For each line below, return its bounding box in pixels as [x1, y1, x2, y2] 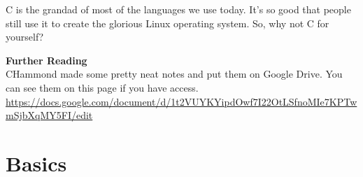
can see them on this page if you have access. [6, 80, 199, 94]
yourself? [6, 29, 44, 44]
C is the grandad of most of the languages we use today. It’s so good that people [6, 2, 351, 16]
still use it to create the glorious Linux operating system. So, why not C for [6, 15, 329, 30]
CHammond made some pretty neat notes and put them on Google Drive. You [6, 66, 343, 81]
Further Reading [6, 52, 87, 67]
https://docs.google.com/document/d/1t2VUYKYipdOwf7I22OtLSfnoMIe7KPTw [6, 94, 357, 108]
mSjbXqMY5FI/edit [6, 108, 93, 122]
